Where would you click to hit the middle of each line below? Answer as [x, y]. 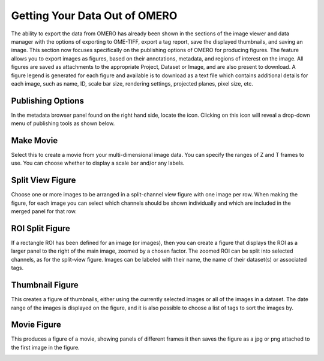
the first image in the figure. [46, 347]
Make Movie [34, 140]
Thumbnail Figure [45, 285]
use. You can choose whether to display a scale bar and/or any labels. [98, 163]
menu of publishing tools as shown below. [63, 123]
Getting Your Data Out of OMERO [94, 16]
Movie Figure [36, 325]
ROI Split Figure [40, 228]
